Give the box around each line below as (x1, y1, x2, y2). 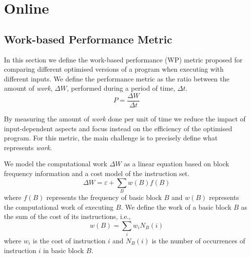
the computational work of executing (4, 201, 114, 212)
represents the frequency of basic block (46, 192, 162, 202)
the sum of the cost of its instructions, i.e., (4, 211, 131, 221)
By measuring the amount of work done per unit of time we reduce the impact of (4, 114, 246, 124)
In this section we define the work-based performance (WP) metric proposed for (4, 54, 243, 64)
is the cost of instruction (33, 236, 106, 246)
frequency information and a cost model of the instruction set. (4, 168, 190, 178)
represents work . (4, 142, 52, 152)
